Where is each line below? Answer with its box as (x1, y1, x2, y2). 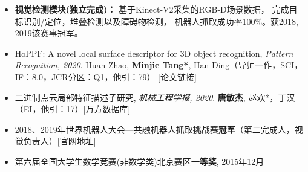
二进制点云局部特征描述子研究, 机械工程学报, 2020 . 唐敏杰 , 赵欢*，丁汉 (15, 91, 295, 103)
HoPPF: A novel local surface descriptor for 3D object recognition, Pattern (15, 46, 293, 59)
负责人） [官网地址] (23, 135, 96, 147)
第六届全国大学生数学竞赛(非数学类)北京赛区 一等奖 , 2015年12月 (15, 154, 264, 167)
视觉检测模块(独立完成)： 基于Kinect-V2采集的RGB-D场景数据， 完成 (15, 3, 289, 15)
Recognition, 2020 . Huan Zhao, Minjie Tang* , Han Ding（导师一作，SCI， (15, 59, 303, 71)
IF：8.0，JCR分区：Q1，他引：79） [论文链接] (15, 70, 197, 83)
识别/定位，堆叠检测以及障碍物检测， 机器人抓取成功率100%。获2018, (23, 14, 299, 27)
